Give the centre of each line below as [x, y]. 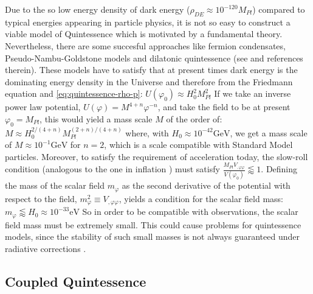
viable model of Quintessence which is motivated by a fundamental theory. [144, 34]
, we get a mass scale [269, 132]
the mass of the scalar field [55, 185]
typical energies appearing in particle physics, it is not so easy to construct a [148, 22]
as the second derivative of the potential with [206, 185]
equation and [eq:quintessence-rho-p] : [74, 93]
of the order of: [194, 118]
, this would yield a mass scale [96, 118]
